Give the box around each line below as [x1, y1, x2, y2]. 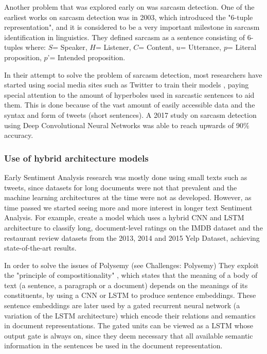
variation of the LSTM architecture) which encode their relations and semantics [4, 310, 256, 321]
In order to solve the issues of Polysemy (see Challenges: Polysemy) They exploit [4, 259, 259, 270]
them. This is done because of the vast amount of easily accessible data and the [4, 99, 255, 110]
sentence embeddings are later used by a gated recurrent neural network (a [4, 300, 240, 311]
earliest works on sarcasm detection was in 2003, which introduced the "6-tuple [4, 11, 253, 22]
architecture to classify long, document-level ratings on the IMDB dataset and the [4, 222, 263, 233]
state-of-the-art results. [4, 242, 77, 253]
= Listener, [95, 42, 131, 52]
